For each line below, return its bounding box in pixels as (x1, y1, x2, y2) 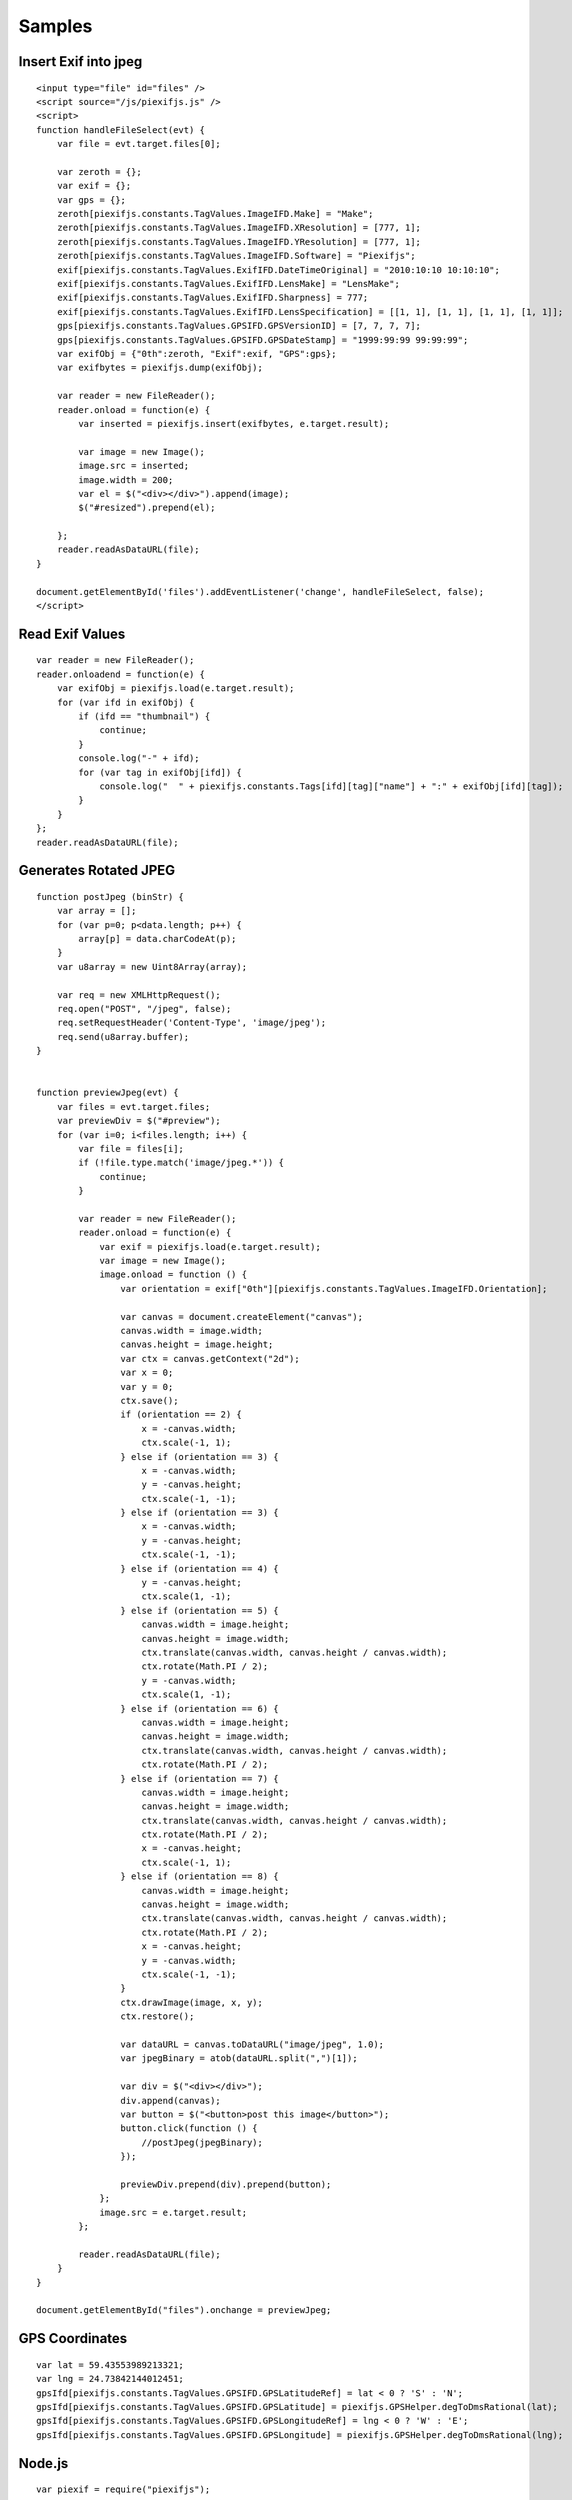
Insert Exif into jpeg (18, 53, 143, 70)
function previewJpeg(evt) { (36, 1087, 179, 1099)
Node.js (18, 2455, 69, 2472)
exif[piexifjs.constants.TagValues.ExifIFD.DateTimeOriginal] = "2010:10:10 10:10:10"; (56, 264, 500, 275)
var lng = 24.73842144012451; (36, 2373, 185, 2385)
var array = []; (56, 905, 137, 917)
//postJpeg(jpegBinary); (141, 2136, 264, 2148)
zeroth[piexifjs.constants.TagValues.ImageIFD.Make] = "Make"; (56, 208, 374, 220)
